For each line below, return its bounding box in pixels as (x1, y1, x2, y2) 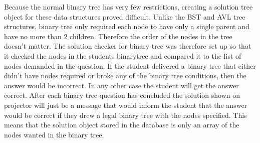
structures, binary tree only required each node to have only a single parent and (4, 21, 249, 32)
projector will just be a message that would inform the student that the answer (4, 99, 247, 110)
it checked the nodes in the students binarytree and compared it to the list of (4, 50, 241, 61)
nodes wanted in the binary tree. (4, 129, 104, 139)
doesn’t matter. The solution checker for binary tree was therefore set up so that (4, 41, 251, 51)
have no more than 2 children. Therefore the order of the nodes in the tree (4, 31, 232, 41)
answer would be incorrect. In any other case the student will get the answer (4, 80, 239, 90)
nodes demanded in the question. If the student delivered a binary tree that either (4, 60, 256, 71)
